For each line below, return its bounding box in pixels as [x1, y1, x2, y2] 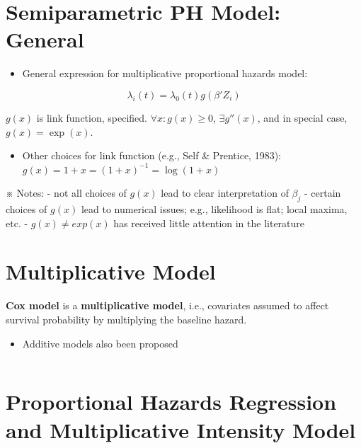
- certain [304, 185, 341, 200]
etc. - [6, 215, 28, 230]
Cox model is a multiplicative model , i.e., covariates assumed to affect [6, 298, 329, 313]
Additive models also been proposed [22, 335, 178, 350]
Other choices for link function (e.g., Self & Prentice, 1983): [22, 148, 281, 163]
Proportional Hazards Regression [6, 387, 337, 416]
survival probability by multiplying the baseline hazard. [6, 311, 247, 326]
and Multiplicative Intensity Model [6, 415, 356, 444]
